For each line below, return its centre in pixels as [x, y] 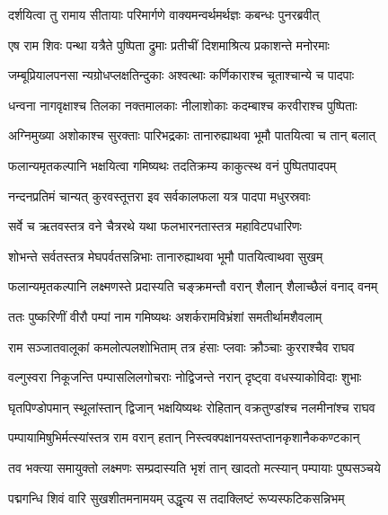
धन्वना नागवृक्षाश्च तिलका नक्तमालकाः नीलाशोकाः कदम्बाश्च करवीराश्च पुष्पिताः [183, 105]
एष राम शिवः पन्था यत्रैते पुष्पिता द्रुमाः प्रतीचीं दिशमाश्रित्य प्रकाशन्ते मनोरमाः [169, 44]
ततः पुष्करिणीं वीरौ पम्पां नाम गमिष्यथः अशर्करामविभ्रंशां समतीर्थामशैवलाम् [165, 316]
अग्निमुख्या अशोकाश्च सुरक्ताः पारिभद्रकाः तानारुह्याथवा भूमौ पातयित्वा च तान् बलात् [192, 135]
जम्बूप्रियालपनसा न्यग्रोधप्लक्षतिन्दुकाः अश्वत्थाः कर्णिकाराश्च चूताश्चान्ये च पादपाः [181, 75]
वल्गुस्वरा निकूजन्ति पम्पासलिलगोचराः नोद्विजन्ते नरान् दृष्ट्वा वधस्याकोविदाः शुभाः [185, 377]
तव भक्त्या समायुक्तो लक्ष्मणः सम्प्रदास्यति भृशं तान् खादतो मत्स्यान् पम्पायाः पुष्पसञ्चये [194, 467]
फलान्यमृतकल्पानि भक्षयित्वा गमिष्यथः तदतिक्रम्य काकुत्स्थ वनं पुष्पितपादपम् [172, 165]
